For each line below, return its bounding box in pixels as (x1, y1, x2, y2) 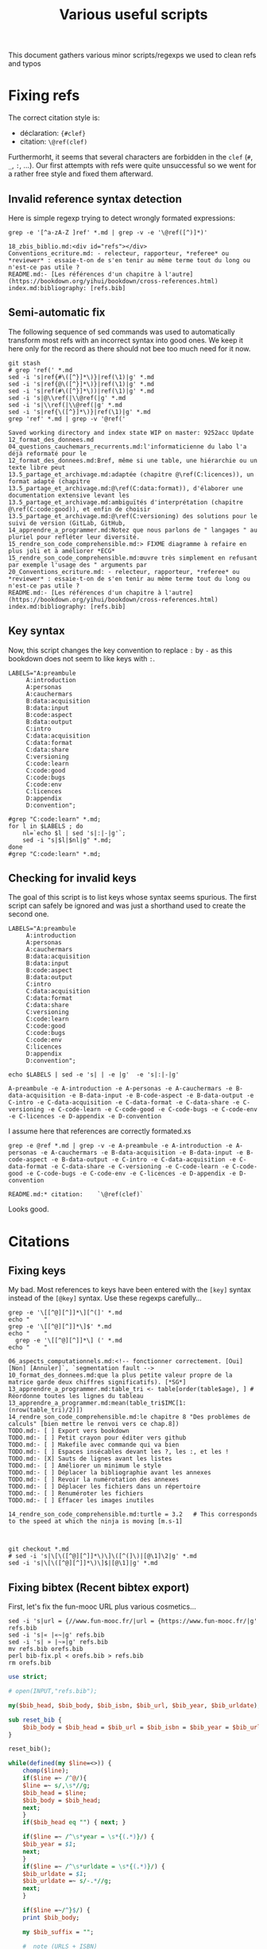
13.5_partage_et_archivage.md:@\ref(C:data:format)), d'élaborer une (8, 484, 244, 492)
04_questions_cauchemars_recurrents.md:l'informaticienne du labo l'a (8, 443, 247, 451)
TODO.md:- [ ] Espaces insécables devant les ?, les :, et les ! (8, 1448, 229, 1456)
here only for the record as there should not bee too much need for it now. (8, 343, 251, 353)
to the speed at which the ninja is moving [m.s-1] (8, 1517, 183, 1525)
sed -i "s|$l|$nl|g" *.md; (22, 836, 112, 844)
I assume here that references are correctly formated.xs (8, 1126, 192, 1136)
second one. (8, 909, 49, 919)
